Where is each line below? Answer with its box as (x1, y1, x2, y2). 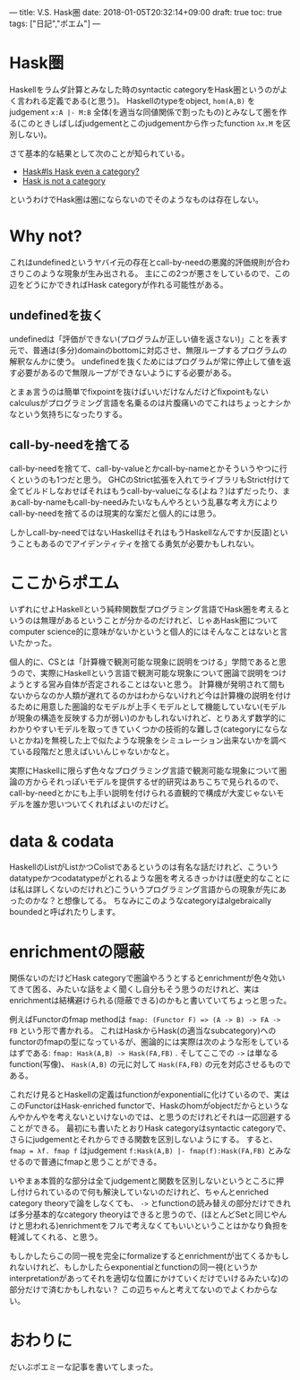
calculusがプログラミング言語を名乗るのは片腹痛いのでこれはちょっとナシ (9, 397, 284, 408)
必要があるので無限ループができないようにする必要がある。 (16, 367, 237, 378)
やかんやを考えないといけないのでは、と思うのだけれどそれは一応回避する (16, 1112, 292, 1123)
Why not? (9, 226, 83, 247)
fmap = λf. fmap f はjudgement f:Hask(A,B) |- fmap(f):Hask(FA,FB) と (9, 1145, 276, 1156)
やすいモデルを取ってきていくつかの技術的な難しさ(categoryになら (32, 724, 280, 734)
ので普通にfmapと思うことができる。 (24, 1157, 162, 1167)
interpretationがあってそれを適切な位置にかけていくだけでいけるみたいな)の (9, 1273, 289, 1284)
